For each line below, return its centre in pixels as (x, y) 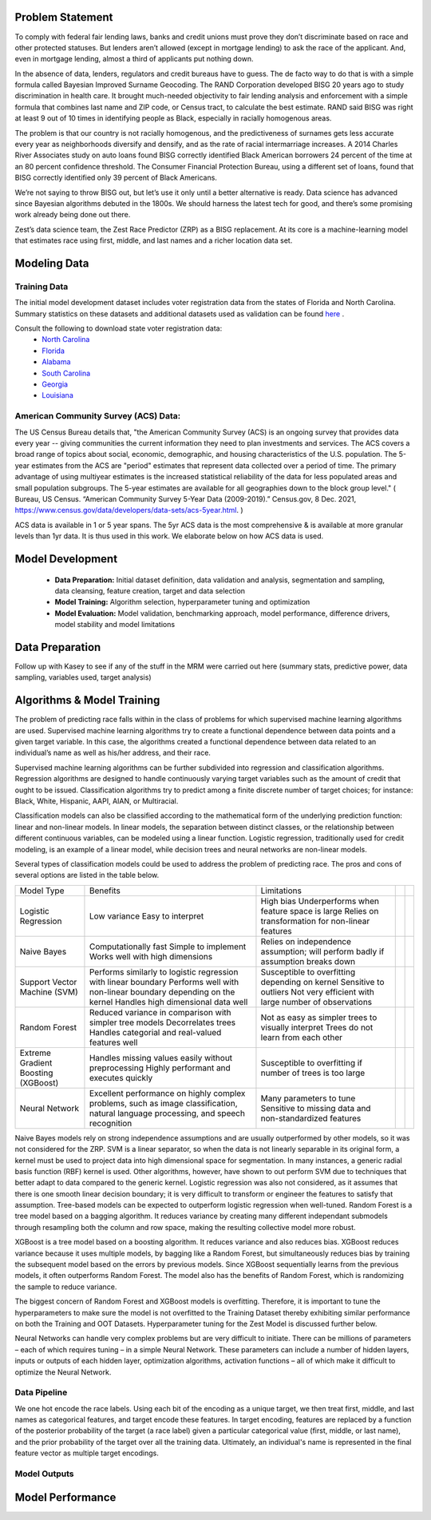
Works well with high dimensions (151, 956)
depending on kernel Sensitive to (322, 982)
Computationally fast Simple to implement (168, 947)
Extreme (36, 1053)
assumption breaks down (308, 961)
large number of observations (316, 1002)
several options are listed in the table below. (87, 875)
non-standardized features (311, 1118)
